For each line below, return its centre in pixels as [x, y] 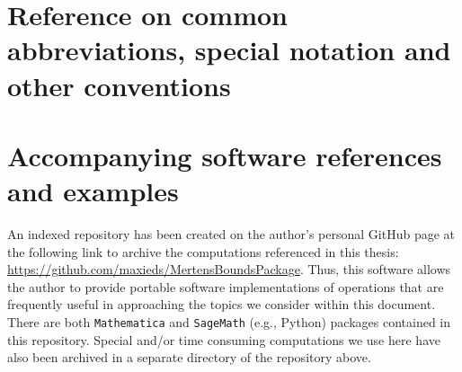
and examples [93, 191]
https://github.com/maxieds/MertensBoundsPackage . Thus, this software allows [229, 269]
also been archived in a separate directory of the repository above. [189, 357]
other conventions [119, 85]
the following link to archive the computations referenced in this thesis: [203, 251]
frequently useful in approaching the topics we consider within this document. [222, 304]
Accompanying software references [225, 155]
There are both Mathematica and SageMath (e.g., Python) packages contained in [229, 322]
